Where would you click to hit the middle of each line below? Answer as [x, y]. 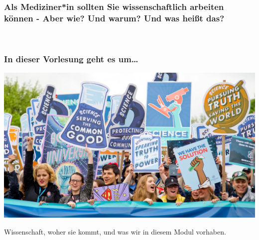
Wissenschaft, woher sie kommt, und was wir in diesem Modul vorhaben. [115, 231]
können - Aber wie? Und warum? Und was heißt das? [114, 18]
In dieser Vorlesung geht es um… [71, 59]
